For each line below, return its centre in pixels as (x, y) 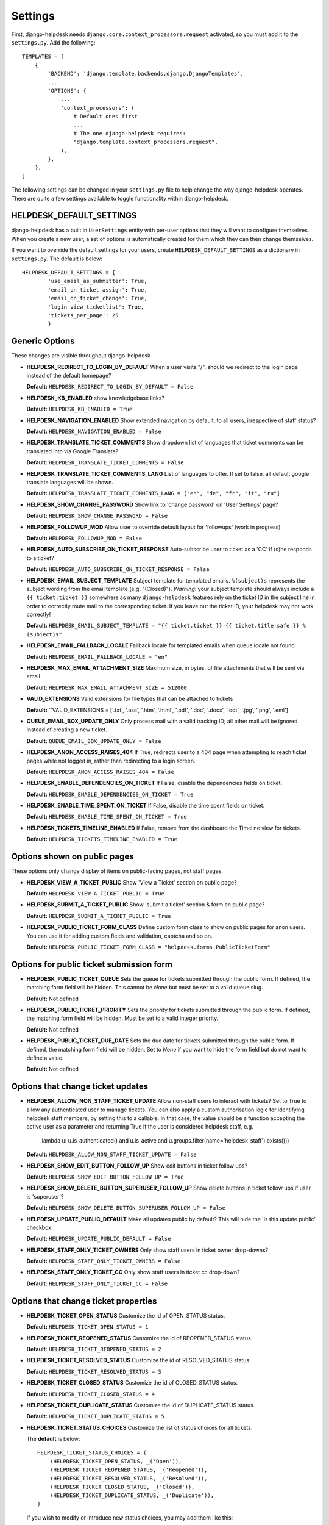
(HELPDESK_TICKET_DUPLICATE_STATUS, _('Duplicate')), (132, 1495)
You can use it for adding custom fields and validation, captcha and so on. (119, 936)
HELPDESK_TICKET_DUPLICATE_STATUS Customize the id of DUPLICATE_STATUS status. (141, 1405)
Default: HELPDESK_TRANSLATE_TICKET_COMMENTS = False (105, 462)
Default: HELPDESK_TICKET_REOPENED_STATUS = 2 (94, 1349)
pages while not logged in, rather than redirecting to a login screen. (111, 761)
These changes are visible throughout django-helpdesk (81, 356)
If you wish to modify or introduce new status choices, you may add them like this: (130, 1518)
